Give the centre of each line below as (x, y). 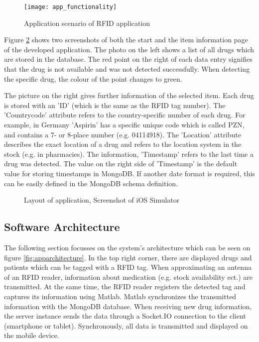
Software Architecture (62, 227)
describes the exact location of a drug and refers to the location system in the (123, 144)
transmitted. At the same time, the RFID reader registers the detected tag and (125, 286)
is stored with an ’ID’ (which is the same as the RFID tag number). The (115, 105)
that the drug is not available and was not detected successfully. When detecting (127, 69)
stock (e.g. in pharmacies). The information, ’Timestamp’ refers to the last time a (129, 154)
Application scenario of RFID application (87, 23)
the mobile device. (32, 335)
